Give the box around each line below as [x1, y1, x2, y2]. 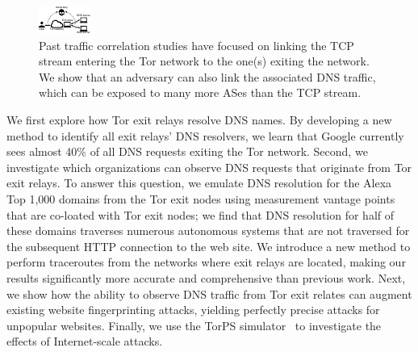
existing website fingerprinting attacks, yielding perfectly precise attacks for [6, 301, 380, 318]
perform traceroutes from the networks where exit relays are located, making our [6, 254, 406, 270]
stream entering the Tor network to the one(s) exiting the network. [39, 52, 370, 69]
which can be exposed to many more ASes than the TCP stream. [39, 84, 362, 101]
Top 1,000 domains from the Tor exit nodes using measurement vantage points [6, 190, 395, 207]
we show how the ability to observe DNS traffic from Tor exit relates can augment [6, 285, 412, 302]
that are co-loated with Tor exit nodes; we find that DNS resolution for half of [6, 206, 395, 223]
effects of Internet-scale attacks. [6, 333, 163, 350]
